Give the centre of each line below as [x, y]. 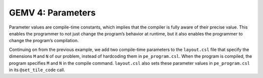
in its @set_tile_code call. [37, 70]
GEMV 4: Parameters [52, 13]
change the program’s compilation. [44, 41]
